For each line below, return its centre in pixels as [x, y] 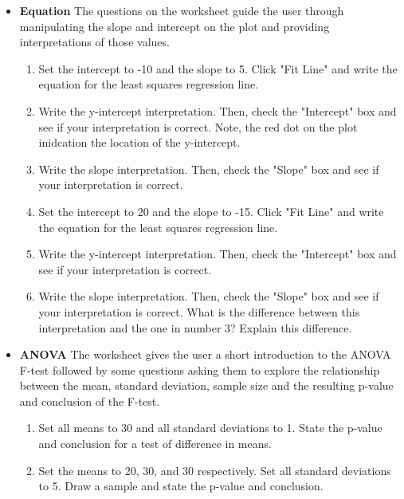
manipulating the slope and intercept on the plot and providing [175, 26]
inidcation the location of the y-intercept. [139, 142]
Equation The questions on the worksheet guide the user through [182, 10]
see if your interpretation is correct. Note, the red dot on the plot [198, 126]
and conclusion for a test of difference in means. [155, 444]
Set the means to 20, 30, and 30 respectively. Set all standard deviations [215, 470]
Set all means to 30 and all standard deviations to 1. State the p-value [210, 428]
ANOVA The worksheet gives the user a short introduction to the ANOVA [205, 354]
